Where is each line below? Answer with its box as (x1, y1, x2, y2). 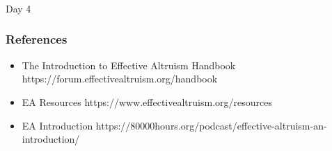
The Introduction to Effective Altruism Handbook (22, 57, 236, 72)
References (6, 30, 68, 48)
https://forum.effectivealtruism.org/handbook (22, 71, 218, 86)
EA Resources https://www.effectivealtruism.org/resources (22, 94, 272, 109)
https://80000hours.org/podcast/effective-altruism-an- (95, 118, 327, 132)
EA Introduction (22, 118, 93, 132)
